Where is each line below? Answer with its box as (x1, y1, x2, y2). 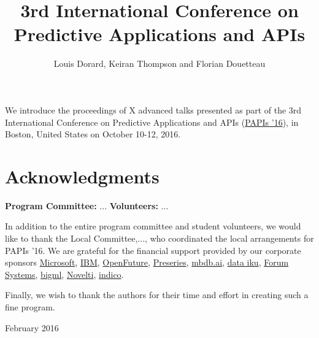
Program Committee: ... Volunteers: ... (5, 199, 169, 212)
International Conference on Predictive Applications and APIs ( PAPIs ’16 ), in (5, 115, 299, 128)
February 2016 (5, 321, 59, 334)
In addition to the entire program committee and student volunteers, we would (5, 220, 301, 232)
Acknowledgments (5, 163, 159, 188)
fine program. (5, 300, 55, 313)
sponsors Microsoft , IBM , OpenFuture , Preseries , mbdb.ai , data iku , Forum (5, 256, 289, 269)
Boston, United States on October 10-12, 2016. (5, 128, 181, 140)
